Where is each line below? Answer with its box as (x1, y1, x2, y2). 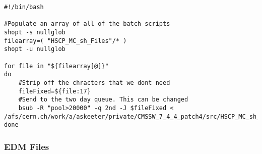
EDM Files (4, 140, 49, 152)
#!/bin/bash (4, 4, 44, 11)
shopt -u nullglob (4, 45, 65, 53)
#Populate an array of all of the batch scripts (4, 20, 170, 28)
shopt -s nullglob (4, 28, 65, 36)
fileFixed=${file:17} (18, 87, 91, 95)
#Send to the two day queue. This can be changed (18, 96, 188, 104)
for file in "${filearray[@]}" (4, 62, 109, 70)
